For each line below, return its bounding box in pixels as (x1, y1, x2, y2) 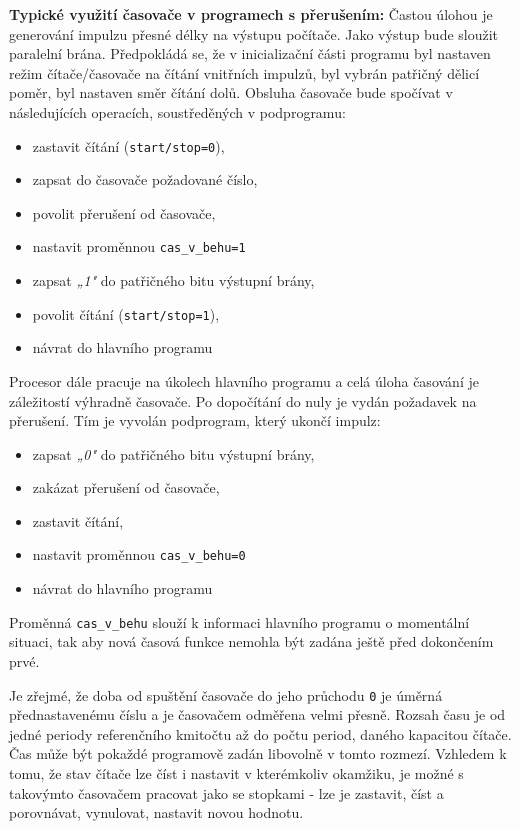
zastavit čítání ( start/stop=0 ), (32, 135, 225, 156)
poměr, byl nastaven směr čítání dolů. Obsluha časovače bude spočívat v (9, 82, 453, 103)
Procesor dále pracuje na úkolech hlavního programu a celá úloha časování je (9, 370, 479, 391)
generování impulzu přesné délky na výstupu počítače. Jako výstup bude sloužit (9, 23, 499, 44)
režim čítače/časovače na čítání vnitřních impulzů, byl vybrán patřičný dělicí (9, 62, 480, 83)
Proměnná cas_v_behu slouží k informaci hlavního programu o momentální (9, 611, 470, 632)
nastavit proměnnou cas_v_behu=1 (32, 236, 246, 257)
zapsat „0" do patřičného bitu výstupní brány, (32, 443, 315, 464)
